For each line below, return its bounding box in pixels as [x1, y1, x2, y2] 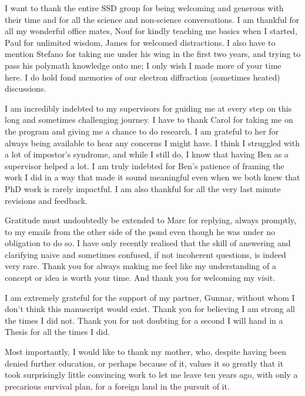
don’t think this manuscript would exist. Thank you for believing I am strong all [5, 303, 295, 315]
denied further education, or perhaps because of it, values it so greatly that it [5, 357, 284, 369]
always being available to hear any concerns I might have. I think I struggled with [5, 136, 300, 149]
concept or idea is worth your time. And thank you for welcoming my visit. [5, 271, 275, 284]
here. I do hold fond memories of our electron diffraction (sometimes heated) [5, 71, 280, 83]
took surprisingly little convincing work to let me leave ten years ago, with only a [5, 368, 298, 381]
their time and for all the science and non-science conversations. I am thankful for [5, 13, 300, 25]
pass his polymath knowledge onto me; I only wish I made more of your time [5, 59, 281, 71]
